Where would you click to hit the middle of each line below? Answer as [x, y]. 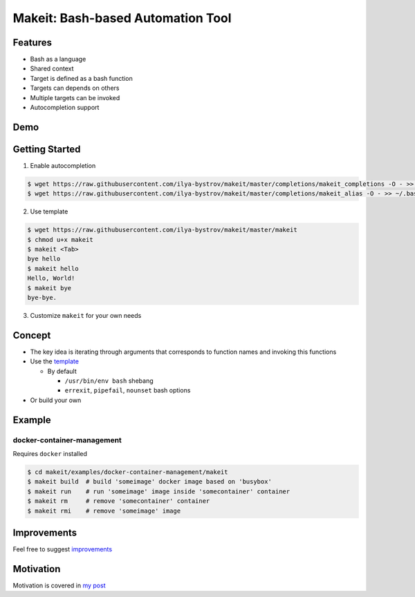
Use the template [55, 361]
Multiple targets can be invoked [75, 97]
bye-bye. [42, 298]
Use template [49, 211]
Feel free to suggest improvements [63, 549]
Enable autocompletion [63, 165]
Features [32, 42]
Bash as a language [58, 59]
